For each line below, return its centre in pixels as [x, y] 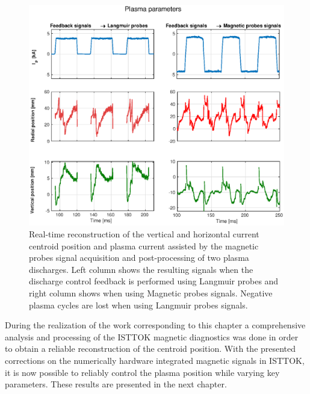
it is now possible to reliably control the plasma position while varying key [142, 372]
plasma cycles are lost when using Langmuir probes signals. [138, 305]
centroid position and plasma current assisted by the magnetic [144, 245]
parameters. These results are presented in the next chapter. [116, 384]
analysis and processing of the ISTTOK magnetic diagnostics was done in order [152, 336]
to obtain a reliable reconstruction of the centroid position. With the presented [150, 349]
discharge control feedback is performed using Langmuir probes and [154, 281]
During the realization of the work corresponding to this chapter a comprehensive [155, 325]
